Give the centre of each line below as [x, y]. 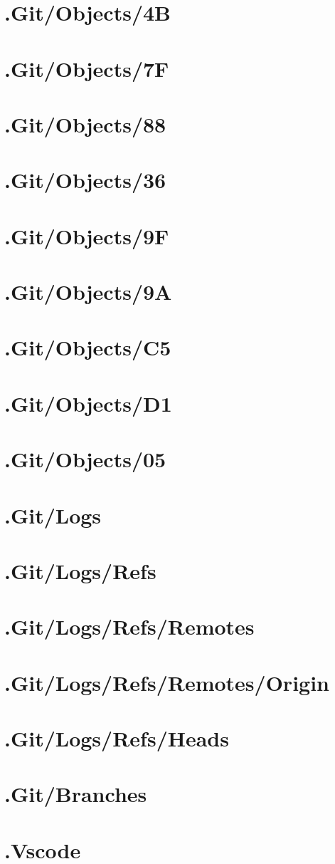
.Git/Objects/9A [88, 292]
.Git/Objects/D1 [88, 403]
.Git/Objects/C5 [88, 347]
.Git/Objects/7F [87, 68]
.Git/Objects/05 [85, 459]
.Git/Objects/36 [85, 180]
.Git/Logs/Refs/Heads [117, 738]
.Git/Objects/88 [85, 124]
